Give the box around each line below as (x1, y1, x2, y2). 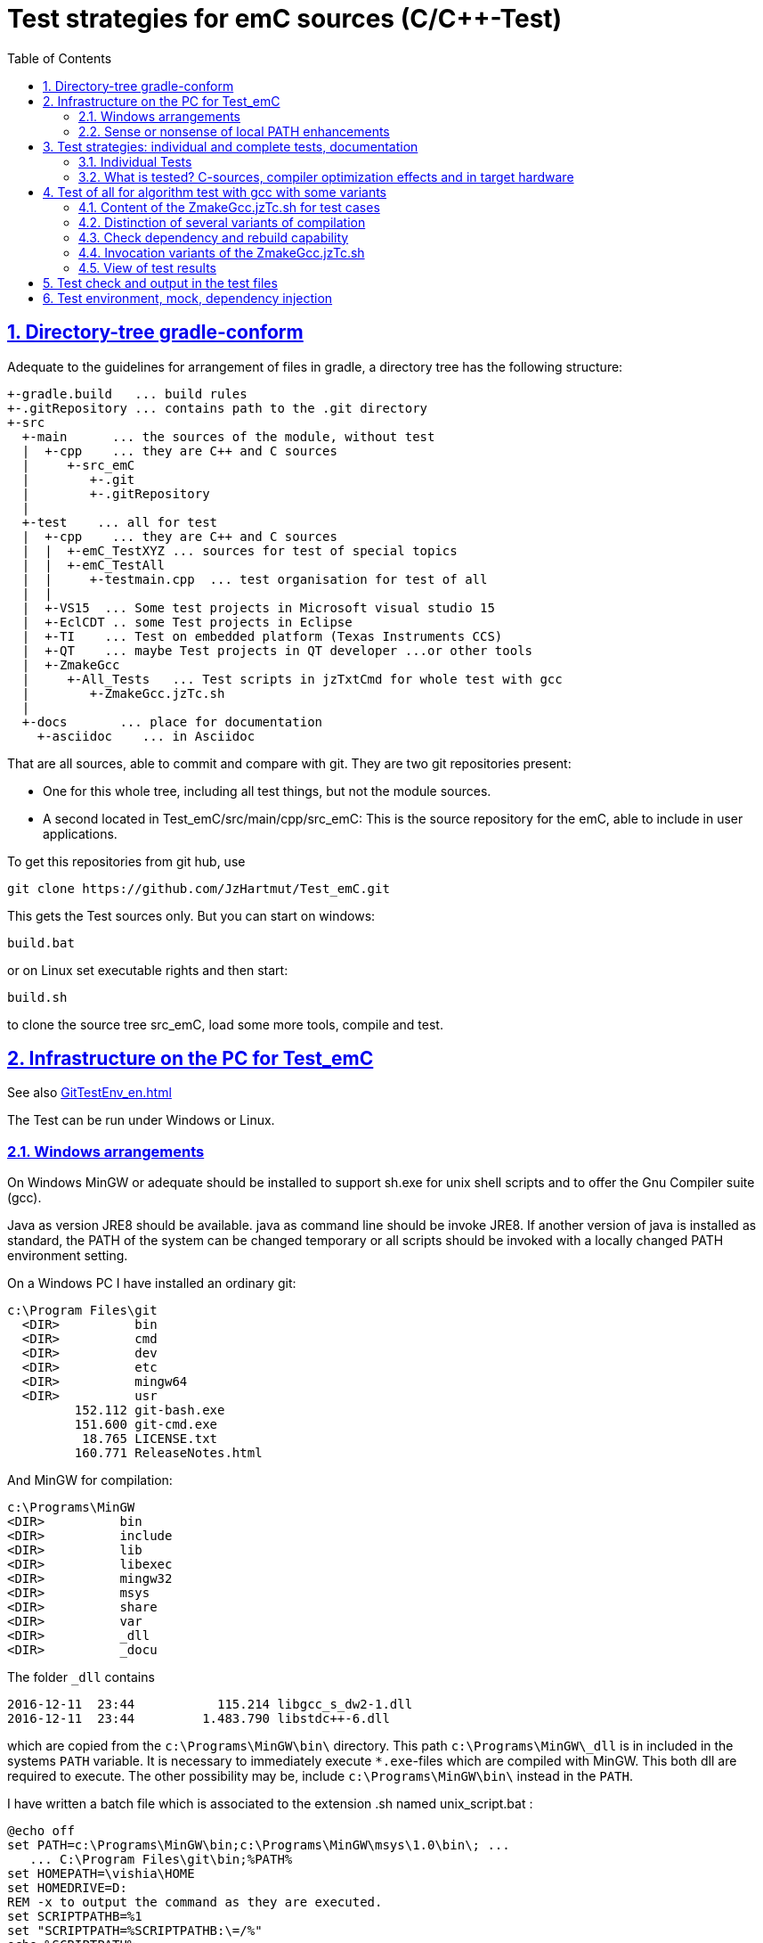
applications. (43, 825, 118, 841)
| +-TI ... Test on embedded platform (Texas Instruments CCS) (21, 628, 503, 644)
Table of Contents (7, 50, 112, 66)
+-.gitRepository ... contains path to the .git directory (7, 400, 428, 415)
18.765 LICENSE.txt (82, 1431, 218, 1447)
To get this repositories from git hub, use (7, 853, 246, 869)
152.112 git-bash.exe (74, 1403, 225, 1418)
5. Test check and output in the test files (43, 275, 278, 291)
